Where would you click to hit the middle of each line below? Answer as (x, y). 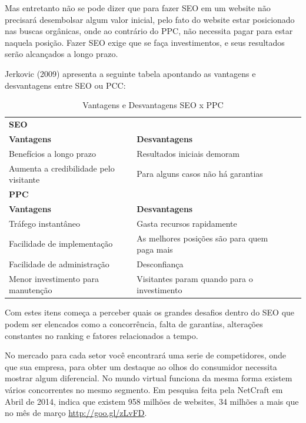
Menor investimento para (54, 278)
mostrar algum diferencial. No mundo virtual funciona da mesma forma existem (149, 378)
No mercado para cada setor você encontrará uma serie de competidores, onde (146, 355)
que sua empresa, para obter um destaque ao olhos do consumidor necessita (141, 366)
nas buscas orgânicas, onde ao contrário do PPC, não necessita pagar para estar (149, 31)
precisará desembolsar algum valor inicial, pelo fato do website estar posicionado (150, 19)
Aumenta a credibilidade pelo (62, 168)
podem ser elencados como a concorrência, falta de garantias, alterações (134, 324)
